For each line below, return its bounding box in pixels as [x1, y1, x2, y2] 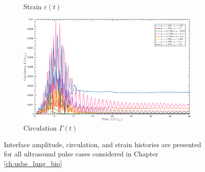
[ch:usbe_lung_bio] [4, 158, 62, 168]
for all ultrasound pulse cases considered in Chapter [4, 149, 158, 159]
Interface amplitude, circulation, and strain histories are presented [4, 139, 202, 149]
